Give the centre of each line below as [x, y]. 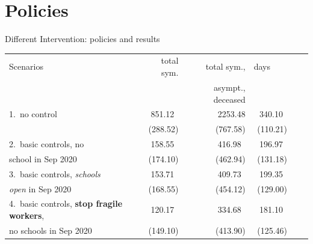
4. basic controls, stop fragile [66, 203]
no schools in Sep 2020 [51, 230]
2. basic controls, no [47, 144]
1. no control [33, 114]
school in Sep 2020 [43, 158]
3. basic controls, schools [55, 173]
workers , [27, 215]
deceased [229, 99]
